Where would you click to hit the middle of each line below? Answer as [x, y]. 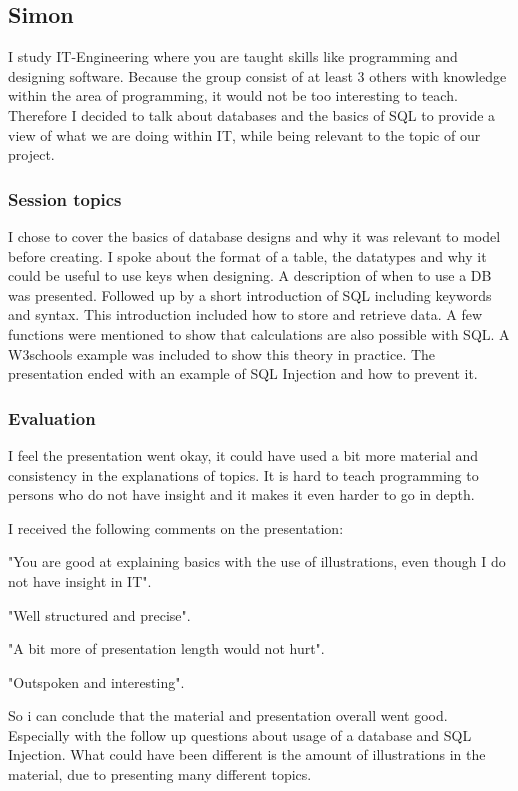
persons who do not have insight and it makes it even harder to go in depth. [241, 494]
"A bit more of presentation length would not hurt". [166, 648]
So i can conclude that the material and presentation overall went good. [228, 715]
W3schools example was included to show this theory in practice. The [222, 353]
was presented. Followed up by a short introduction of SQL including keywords [250, 294]
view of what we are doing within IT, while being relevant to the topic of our [244, 134]
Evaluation [52, 417]
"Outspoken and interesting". [96, 681]
